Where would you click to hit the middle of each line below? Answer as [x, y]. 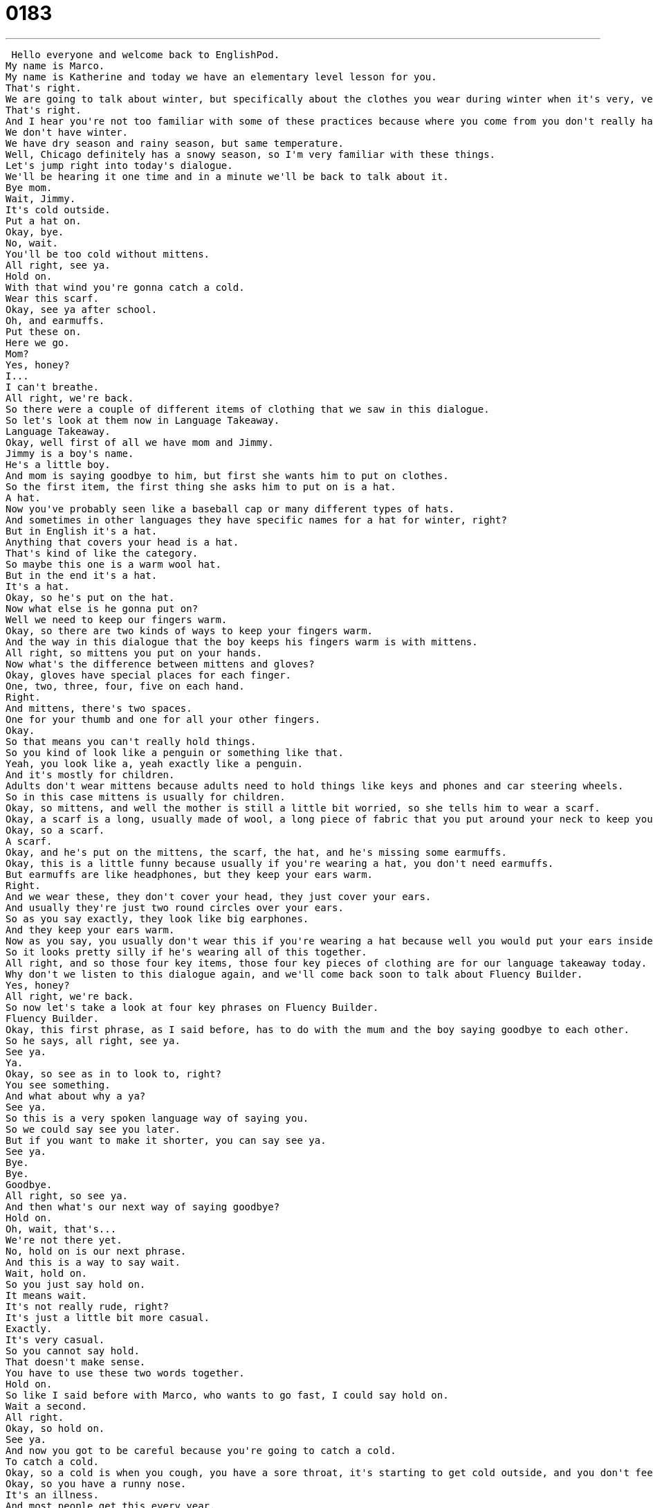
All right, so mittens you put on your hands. [134, 653]
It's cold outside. [58, 209]
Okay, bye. [35, 232]
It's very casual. [55, 1339]
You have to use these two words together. [125, 1373]
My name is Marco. [55, 65]
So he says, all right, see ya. [93, 1040]
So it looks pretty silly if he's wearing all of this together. [186, 952]
